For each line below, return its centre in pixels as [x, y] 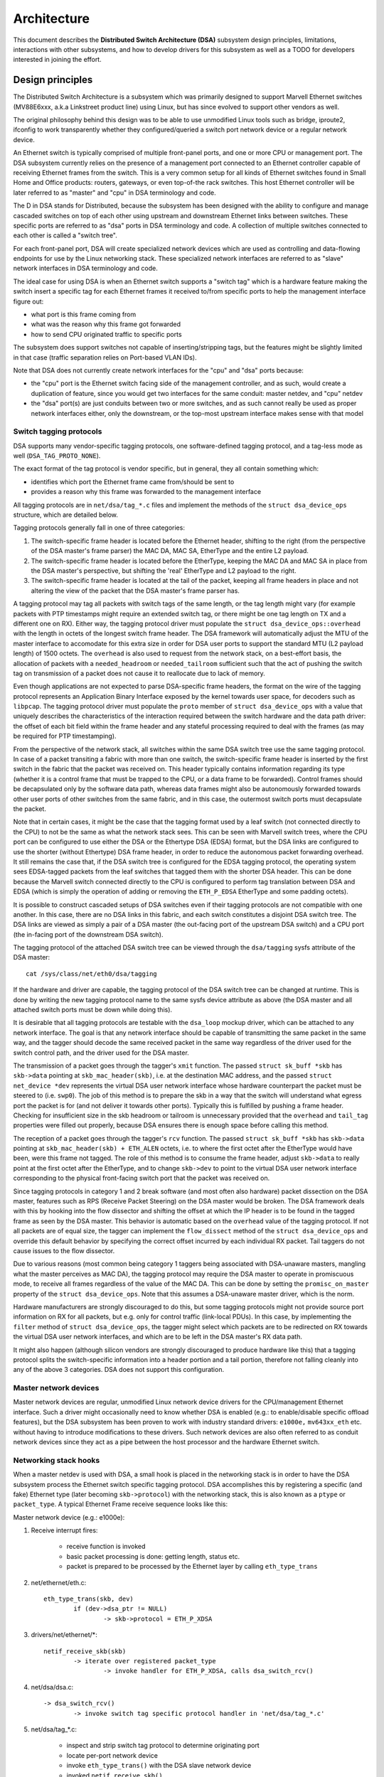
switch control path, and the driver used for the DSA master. [101, 1053]
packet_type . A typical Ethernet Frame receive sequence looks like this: [121, 1504]
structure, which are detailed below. [66, 515]
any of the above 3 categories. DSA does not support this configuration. [118, 1370]
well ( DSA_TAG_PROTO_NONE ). [57, 456]
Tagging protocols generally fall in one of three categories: [99, 528]
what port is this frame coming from [84, 315]
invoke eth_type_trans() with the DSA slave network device [159, 1766]
